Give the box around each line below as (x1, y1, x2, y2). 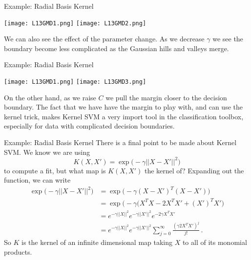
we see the (212, 34, 243, 44)
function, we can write (4, 175, 71, 185)
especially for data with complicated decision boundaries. (4, 121, 175, 131)
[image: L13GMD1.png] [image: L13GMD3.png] (4, 78, 146, 86)
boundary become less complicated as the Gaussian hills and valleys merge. (4, 43, 229, 53)
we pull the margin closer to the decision (105, 92, 227, 102)
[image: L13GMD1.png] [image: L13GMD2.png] (4, 19, 146, 27)
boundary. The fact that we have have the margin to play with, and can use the (4, 102, 243, 112)
